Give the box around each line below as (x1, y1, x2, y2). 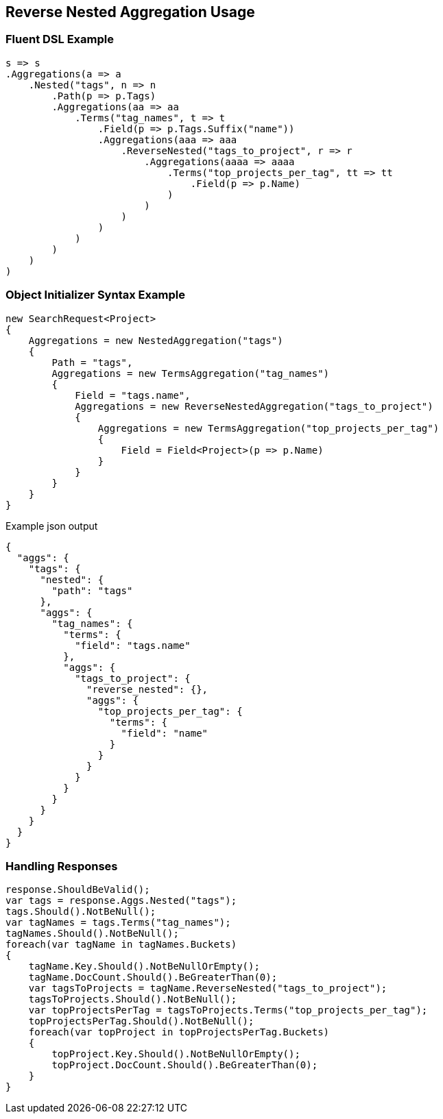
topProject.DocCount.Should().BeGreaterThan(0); (51, 1059, 318, 1071)
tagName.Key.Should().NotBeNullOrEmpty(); (28, 961, 260, 972)
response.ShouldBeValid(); (5, 884, 150, 896)
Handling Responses (5, 859, 118, 873)
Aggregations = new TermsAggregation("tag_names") (51, 367, 330, 379)
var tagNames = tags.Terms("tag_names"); (5, 917, 231, 929)
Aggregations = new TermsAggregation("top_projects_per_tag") (97, 422, 440, 434)
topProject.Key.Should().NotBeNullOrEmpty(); (51, 1048, 300, 1060)
